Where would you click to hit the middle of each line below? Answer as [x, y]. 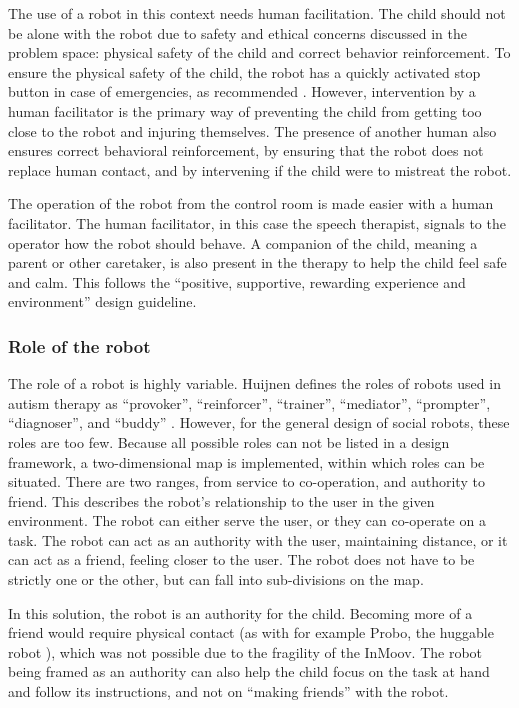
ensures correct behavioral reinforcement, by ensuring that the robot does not [246, 150]
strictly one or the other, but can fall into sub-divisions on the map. [216, 579]
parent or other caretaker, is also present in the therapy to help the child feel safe [257, 262]
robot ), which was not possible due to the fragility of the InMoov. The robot [245, 651]
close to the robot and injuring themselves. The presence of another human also [252, 130]
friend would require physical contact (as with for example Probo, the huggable [251, 632]
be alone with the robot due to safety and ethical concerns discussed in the [237, 32]
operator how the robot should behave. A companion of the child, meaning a [243, 242]
